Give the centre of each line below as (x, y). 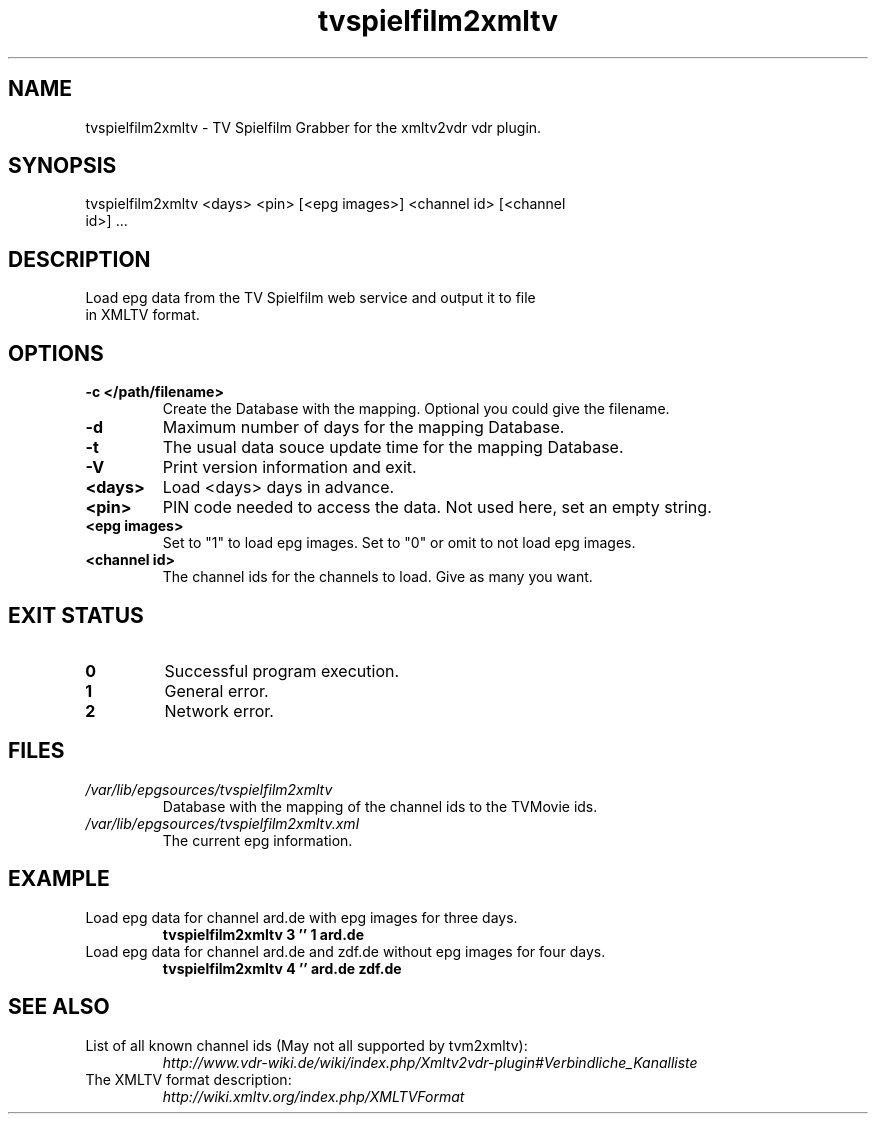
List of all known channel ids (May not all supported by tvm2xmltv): (306, 1045)
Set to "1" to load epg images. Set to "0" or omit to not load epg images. (399, 543)
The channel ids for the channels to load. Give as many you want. (377, 577)
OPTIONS (56, 353)
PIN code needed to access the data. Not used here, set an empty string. (437, 507)
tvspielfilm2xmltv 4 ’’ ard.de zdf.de (282, 968)
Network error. (219, 710)
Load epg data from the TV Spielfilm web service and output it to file (310, 298)
